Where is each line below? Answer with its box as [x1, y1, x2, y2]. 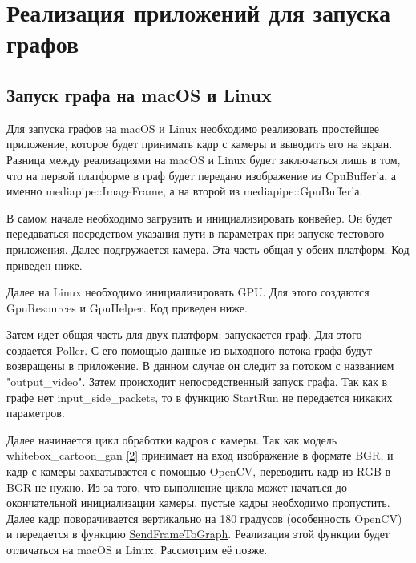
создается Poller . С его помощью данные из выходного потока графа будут [6, 341, 373, 358]
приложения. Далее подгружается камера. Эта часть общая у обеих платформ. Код [6, 240, 410, 257]
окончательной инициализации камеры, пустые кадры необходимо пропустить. [6, 494, 390, 511]
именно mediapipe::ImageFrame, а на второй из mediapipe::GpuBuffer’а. [6, 183, 363, 199]
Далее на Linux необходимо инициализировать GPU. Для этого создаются [6, 284, 370, 300]
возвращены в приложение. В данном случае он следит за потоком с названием [6, 357, 394, 374]
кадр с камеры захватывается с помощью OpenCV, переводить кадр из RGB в [6, 463, 391, 480]
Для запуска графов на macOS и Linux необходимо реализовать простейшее [6, 119, 379, 136]
